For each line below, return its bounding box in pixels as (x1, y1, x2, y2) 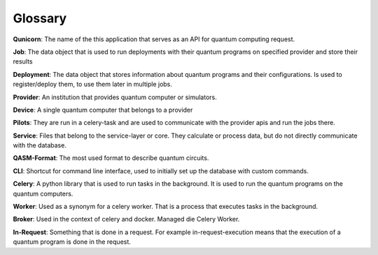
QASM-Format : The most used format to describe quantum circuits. (13, 154, 209, 162)
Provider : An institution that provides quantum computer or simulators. (13, 93, 217, 101)
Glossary (13, 10, 67, 26)
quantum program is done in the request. (13, 238, 131, 246)
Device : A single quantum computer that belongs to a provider (13, 105, 193, 114)
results (13, 57, 33, 66)
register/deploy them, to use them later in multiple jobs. (13, 80, 173, 89)
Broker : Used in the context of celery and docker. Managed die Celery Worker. (13, 215, 240, 224)
